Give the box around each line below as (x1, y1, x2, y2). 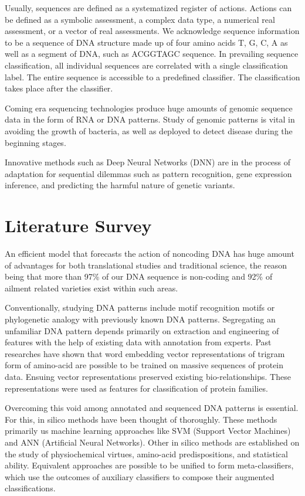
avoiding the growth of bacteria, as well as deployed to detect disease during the (5, 124, 293, 137)
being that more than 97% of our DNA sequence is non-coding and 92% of (5, 270, 273, 283)
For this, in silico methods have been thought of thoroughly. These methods (5, 413, 277, 425)
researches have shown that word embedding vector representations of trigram (5, 347, 285, 359)
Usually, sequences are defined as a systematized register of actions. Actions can (5, 2, 292, 13)
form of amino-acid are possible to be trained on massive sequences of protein (5, 359, 284, 371)
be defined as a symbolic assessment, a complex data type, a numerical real (5, 13, 275, 25)
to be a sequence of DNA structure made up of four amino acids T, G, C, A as (5, 36, 288, 48)
